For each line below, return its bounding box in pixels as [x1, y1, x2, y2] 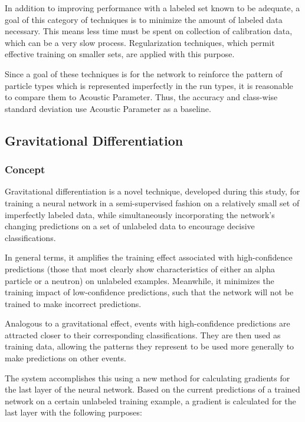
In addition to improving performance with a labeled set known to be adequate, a [5, 2, 300, 14]
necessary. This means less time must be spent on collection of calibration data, [5, 25, 293, 37]
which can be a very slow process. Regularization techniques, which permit [5, 36, 275, 48]
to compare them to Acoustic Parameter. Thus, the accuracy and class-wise [5, 91, 278, 103]
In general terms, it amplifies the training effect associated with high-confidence [5, 251, 293, 263]
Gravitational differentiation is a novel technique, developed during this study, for [5, 185, 300, 197]
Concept [5, 162, 45, 177]
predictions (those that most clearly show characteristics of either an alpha [5, 262, 275, 275]
